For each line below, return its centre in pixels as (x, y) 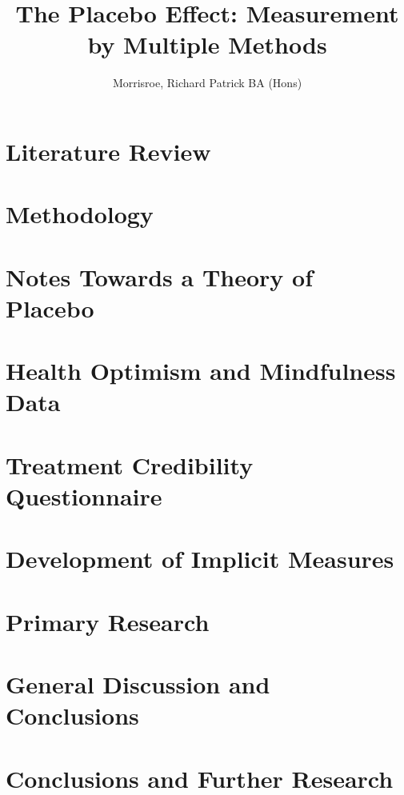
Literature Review (108, 151)
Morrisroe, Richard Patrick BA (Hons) (207, 83)
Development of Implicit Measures (200, 559)
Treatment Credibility (130, 464)
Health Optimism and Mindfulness (201, 371)
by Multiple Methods (207, 44)
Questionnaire (84, 495)
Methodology (80, 214)
